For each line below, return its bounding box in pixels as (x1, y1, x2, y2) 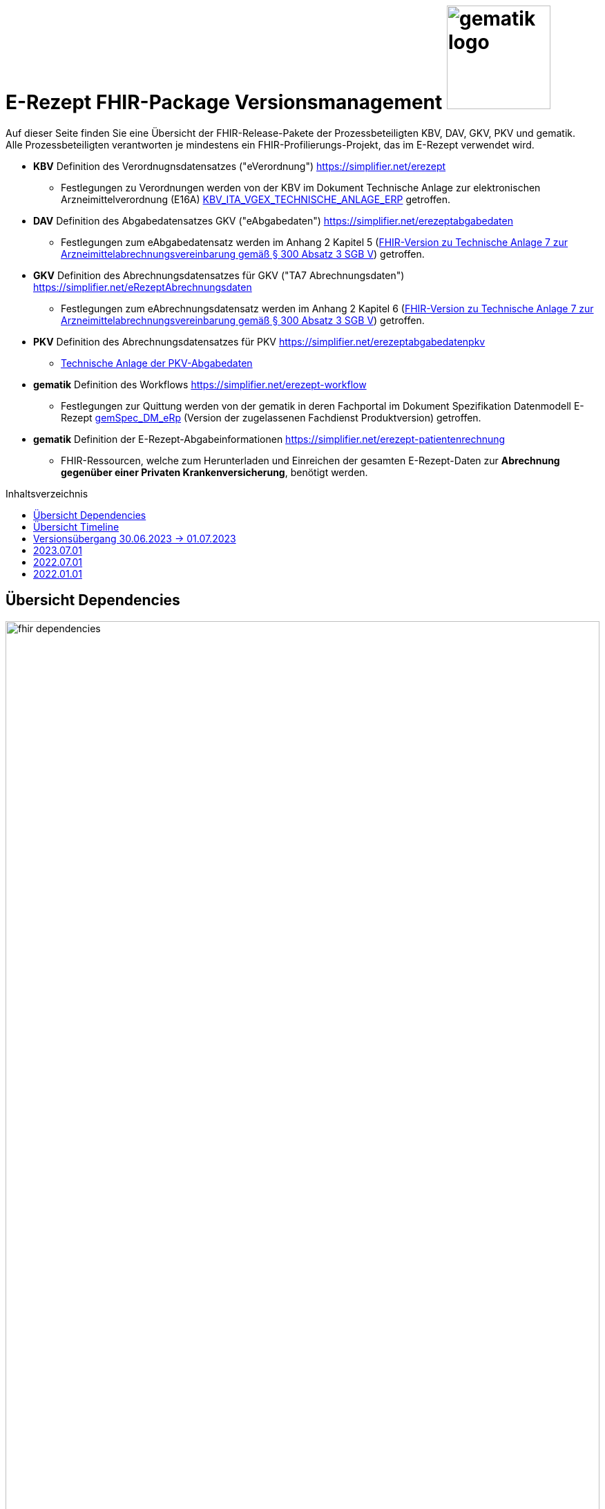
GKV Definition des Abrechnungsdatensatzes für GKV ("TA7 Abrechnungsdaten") (33, 269, 405, 281)
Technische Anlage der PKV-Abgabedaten (61, 357, 253, 369)
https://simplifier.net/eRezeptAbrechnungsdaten (33, 281, 252, 293)
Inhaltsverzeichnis (6, 487, 88, 500)
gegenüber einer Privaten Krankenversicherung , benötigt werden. (61, 466, 368, 478)
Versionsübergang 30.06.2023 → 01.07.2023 (33, 532, 236, 544)
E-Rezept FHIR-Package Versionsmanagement (6, 91, 443, 114)
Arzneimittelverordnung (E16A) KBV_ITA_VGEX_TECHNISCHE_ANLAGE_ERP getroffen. (61, 193, 451, 205)
